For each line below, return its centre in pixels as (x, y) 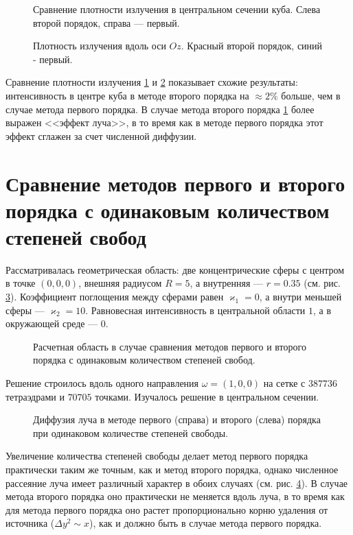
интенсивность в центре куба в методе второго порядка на (127, 95)
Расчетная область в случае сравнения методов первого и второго (170, 346)
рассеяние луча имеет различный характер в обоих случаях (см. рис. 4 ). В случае (177, 483)
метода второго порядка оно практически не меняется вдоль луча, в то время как (175, 496)
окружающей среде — (52, 323)
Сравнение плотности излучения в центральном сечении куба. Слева (177, 9)
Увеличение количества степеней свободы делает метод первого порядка (157, 456)
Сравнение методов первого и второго (175, 183)
